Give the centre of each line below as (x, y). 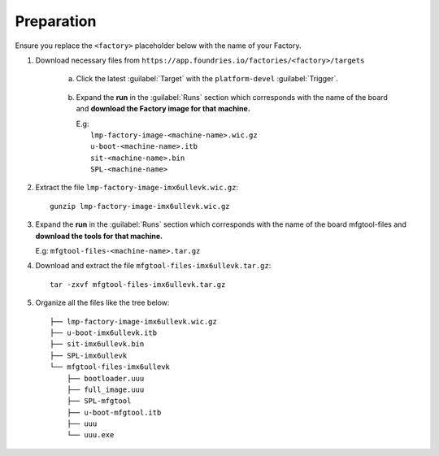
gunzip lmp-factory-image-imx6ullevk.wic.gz (140, 206)
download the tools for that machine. (99, 236)
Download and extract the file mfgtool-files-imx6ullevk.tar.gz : (153, 266)
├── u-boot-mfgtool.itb (114, 412)
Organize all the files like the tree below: (102, 303)
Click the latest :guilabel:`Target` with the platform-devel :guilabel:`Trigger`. (207, 79)
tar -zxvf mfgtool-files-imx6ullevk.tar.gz (138, 284)
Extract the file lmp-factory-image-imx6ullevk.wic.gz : (137, 188)
